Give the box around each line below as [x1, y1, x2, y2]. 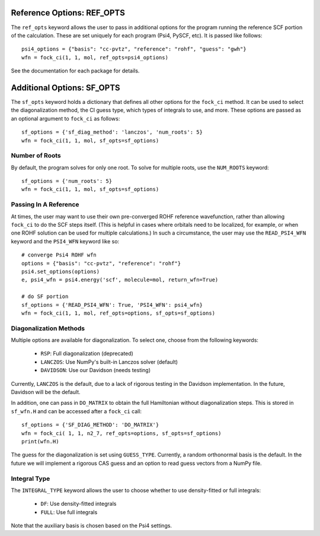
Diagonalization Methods [11, 324, 85, 332]
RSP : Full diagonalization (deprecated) [40, 350, 133, 357]
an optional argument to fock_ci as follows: [11, 115, 120, 122]
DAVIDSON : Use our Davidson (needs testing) [40, 367, 151, 374]
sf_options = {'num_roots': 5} [21, 178, 113, 185]
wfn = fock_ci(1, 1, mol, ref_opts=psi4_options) [21, 54, 169, 61]
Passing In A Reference [11, 201, 79, 209]
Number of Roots [11, 151, 62, 160]
